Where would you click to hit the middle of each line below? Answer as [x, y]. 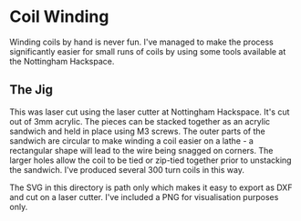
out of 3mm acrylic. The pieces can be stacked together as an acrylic [140, 121]
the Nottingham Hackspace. [62, 61]
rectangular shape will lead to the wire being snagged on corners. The [141, 150]
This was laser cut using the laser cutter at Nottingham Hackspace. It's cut [150, 112]
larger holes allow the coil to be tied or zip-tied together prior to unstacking [150, 160]
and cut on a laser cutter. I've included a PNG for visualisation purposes [144, 196]
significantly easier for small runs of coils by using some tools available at [148, 51]
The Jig [31, 90]
